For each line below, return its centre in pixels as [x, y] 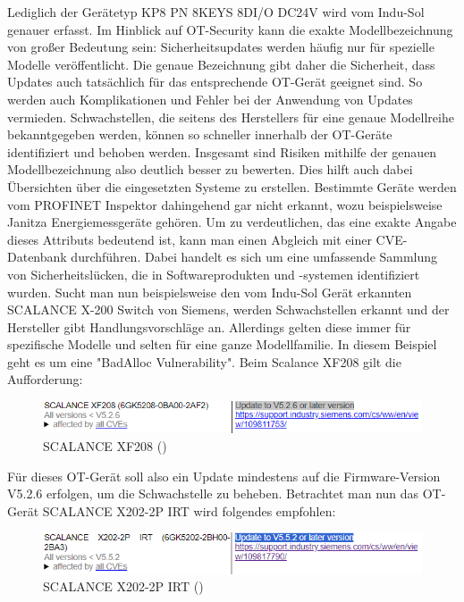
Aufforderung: [45, 379]
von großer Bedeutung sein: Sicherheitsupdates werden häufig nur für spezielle [221, 47]
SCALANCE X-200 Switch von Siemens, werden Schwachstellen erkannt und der [228, 309]
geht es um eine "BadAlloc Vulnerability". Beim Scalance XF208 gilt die [204, 361]
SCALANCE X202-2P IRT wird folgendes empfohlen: [189, 510]
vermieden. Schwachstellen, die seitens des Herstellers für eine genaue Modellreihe [231, 117]
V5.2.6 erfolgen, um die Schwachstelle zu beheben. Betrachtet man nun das [213, 493]
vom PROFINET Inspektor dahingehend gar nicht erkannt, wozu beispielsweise [225, 204]
